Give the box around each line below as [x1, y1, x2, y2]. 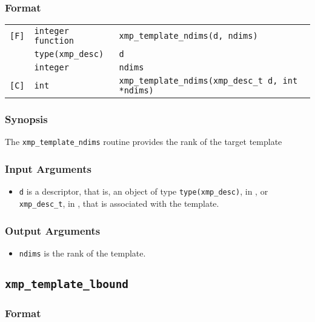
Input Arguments [5, 161, 91, 176]
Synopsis [5, 112, 48, 127]
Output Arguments [5, 223, 101, 238]
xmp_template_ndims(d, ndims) [119, 31, 258, 41]
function [34, 36, 75, 46]
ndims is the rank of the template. [19, 246, 146, 259]
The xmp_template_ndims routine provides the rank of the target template [5, 135, 282, 148]
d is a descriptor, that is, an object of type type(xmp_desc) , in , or [19, 185, 268, 198]
